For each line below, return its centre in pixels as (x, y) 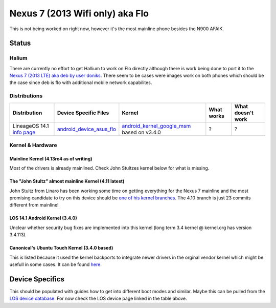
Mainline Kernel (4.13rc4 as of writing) (51, 158)
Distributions (26, 96)
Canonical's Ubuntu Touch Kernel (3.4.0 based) (61, 248)
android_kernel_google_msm (156, 126)
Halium (18, 58)
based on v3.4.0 (141, 132)
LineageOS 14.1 (31, 126)
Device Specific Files (83, 113)
